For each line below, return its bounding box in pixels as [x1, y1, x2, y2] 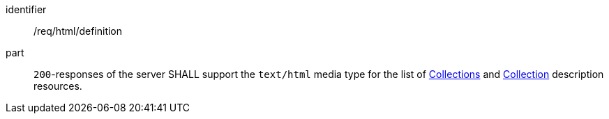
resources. [33, 80, 82, 92]
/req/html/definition [33, 25, 123, 37]
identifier [6, 3, 47, 15]
